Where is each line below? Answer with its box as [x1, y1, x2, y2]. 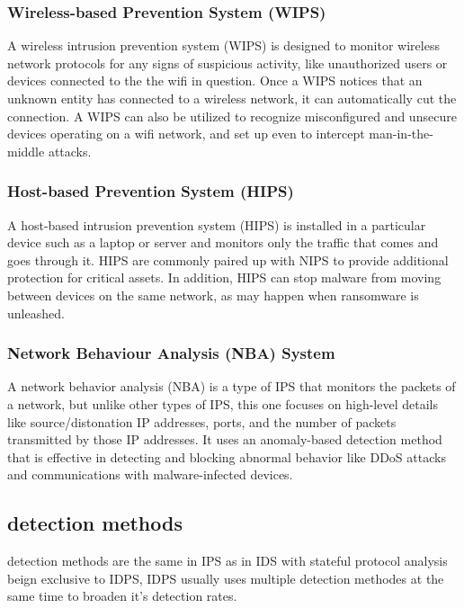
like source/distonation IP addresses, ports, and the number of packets [7, 412, 397, 431]
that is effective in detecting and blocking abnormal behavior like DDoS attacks [7, 447, 446, 466]
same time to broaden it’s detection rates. [7, 586, 237, 605]
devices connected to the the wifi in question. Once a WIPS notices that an [7, 71, 423, 90]
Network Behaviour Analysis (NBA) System [7, 342, 335, 364]
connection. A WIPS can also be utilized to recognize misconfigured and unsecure [7, 106, 457, 125]
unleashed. [7, 303, 65, 322]
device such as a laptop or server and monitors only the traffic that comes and [7, 233, 439, 252]
